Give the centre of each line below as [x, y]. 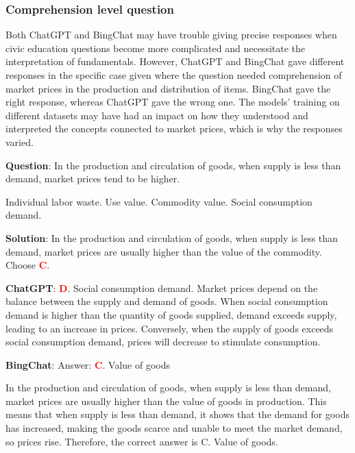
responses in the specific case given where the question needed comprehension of [174, 75]
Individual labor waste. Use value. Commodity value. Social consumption [159, 201]
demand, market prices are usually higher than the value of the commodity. [164, 251]
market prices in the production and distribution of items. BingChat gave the [168, 88]
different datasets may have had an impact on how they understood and [157, 115]
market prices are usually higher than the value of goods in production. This [166, 401]
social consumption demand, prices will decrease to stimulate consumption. [163, 342]
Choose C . [28, 265]
